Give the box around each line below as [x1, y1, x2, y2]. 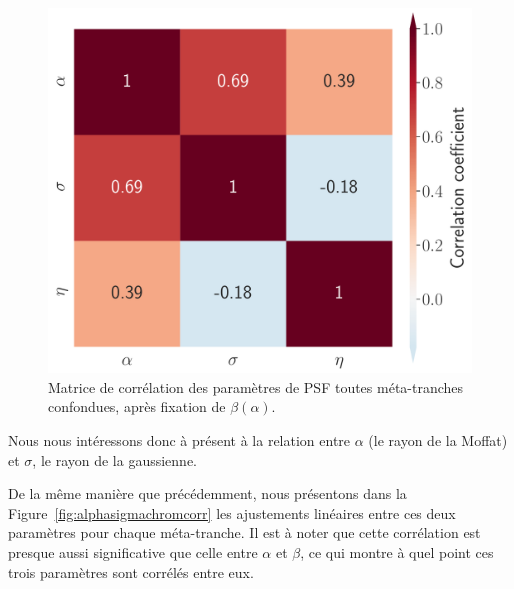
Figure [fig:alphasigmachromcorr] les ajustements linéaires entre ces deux [8, 502, 456, 523]
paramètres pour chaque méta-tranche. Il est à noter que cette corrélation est [8, 522, 481, 543]
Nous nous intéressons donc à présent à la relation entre [8, 429, 351, 450]
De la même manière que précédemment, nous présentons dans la [8, 483, 407, 504]
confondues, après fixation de [48, 396, 226, 417]
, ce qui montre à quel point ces [300, 541, 494, 562]
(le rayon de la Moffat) [368, 429, 508, 450]
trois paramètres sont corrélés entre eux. [8, 561, 254, 582]
